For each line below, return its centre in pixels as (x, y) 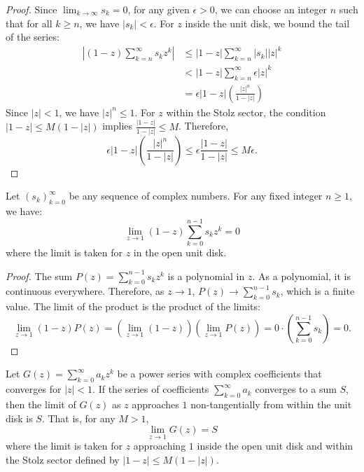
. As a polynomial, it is (302, 276)
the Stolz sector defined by (63, 459)
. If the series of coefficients (151, 389)
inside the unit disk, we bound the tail (267, 23)
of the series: (33, 37)
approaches (155, 404)
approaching (160, 446)
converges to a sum (296, 389)
